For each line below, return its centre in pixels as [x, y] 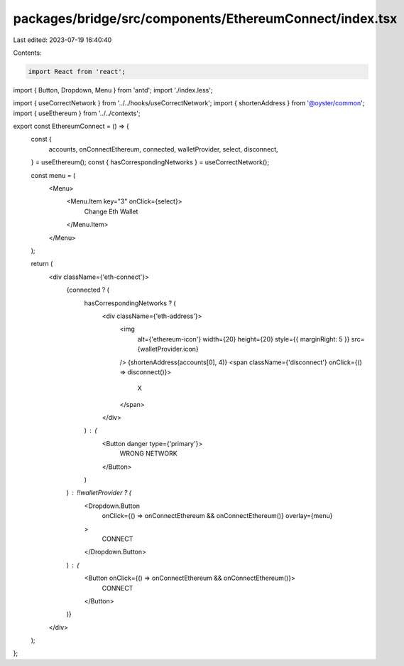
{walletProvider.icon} [168, 349]
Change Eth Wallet [111, 211]
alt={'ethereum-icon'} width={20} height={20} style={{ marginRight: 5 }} [244, 339]
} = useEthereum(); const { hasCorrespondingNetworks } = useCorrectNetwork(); [150, 162]
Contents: [27, 53]
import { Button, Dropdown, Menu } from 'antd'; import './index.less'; [113, 90]
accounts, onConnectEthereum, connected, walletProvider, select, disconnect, [163, 149]
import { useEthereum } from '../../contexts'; [77, 113]
